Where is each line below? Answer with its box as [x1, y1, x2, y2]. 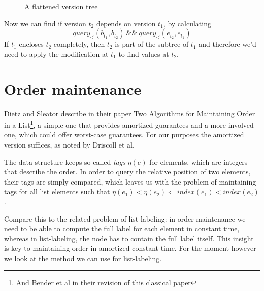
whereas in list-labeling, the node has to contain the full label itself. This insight [4, 233, 254, 243]
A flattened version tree [24, 1, 98, 11]
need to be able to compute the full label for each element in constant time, [4, 223, 240, 234]
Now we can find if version [4, 18, 86, 28]
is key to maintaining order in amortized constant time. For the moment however [4, 243, 256, 253]
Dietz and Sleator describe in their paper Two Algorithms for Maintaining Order [4, 107, 255, 118]
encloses [19, 39, 44, 49]
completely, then [53, 39, 105, 49]
